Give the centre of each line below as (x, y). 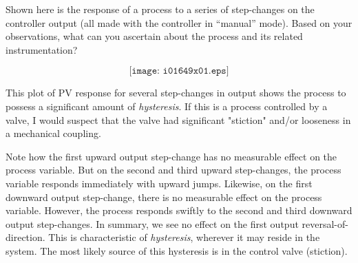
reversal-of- (325, 223)
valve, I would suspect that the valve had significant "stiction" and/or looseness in (178, 119)
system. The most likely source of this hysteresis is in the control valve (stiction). (177, 250)
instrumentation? (42, 49)
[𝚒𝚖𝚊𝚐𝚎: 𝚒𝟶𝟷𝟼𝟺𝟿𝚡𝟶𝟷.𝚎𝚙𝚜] (179, 71)
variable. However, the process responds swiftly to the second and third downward (179, 210)
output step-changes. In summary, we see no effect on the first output (152, 223)
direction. (25, 237)
